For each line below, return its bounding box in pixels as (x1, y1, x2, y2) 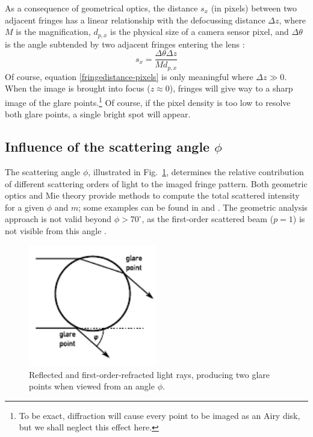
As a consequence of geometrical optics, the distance (5, 2, 198, 14)
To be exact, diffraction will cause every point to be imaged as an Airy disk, (19, 409, 300, 421)
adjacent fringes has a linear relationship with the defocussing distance (5, 13, 265, 26)
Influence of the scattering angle (5, 137, 210, 156)
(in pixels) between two (211, 2, 297, 14)
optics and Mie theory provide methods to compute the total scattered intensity (5, 189, 300, 202)
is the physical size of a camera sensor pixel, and (110, 25, 289, 38)
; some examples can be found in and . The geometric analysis (78, 200, 308, 213)
